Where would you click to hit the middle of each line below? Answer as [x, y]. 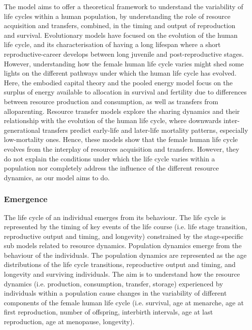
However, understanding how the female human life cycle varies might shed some [124, 63]
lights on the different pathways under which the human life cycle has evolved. [120, 73]
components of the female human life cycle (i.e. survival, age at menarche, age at [124, 302]
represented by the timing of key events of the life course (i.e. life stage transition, [126, 227]
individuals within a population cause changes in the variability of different [115, 293]
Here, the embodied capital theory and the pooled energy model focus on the [118, 82]
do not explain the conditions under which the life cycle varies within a [110, 158]
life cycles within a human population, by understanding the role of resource [117, 16]
